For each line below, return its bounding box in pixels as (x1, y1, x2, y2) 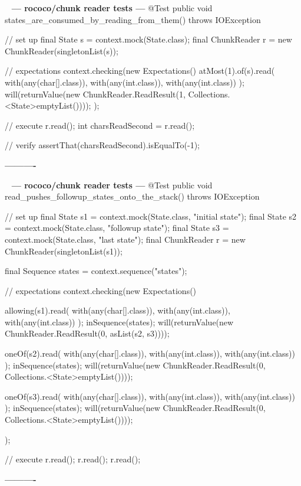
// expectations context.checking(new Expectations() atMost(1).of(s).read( (5, 64, 275, 77)
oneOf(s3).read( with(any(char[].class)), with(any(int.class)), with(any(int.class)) (5, 390, 296, 402)
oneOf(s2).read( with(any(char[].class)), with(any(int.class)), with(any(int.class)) (5, 347, 296, 360)
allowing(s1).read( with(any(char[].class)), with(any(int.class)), (5, 304, 230, 317)
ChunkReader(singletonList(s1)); (5, 244, 123, 257)
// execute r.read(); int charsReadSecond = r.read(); (5, 119, 195, 131)
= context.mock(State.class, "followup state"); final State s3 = (5, 221, 229, 234)
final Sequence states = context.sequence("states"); (5, 265, 187, 277)
